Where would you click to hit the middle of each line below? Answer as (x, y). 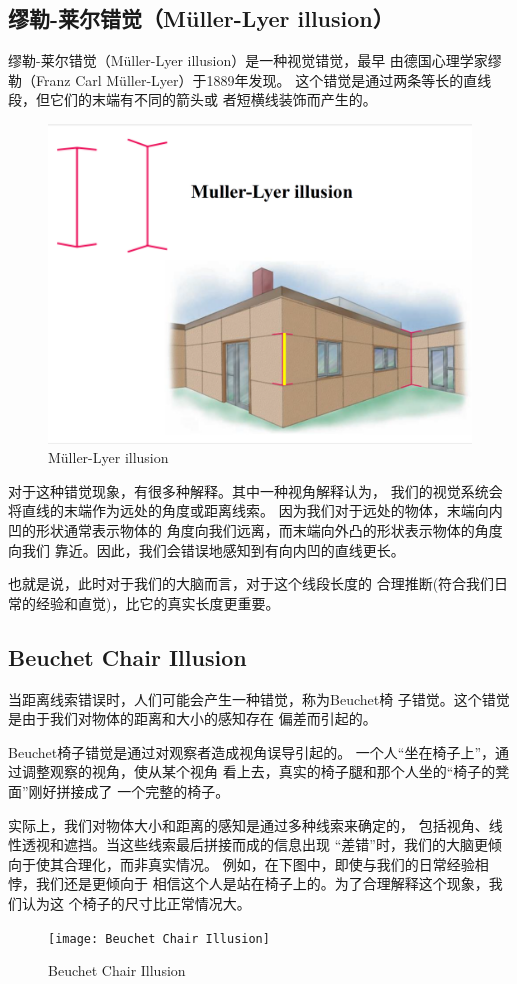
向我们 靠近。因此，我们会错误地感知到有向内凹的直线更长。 (206, 549)
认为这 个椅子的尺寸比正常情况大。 (136, 902)
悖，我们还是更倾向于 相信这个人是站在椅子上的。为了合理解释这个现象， (248, 883)
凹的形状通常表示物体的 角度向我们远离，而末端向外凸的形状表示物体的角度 (255, 530)
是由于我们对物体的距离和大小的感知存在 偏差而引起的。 (192, 718)
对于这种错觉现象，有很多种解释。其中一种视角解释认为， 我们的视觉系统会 (255, 490)
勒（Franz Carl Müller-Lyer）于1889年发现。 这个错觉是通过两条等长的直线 (250, 79)
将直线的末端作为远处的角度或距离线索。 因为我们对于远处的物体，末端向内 (255, 510)
